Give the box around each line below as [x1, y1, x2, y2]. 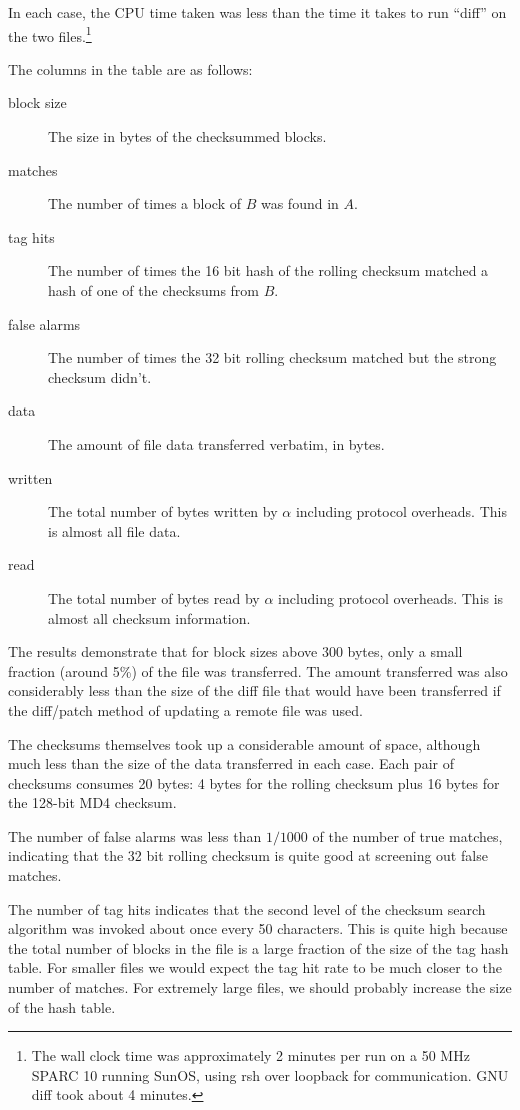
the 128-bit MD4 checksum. [8, 792, 177, 813]
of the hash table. [8, 996, 116, 1017]
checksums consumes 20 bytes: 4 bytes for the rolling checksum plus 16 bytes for [8, 772, 500, 793]
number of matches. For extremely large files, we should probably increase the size [8, 977, 512, 998]
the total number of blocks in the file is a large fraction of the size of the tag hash [8, 937, 509, 958]
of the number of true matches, [312, 825, 503, 846]
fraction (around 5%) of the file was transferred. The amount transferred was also [8, 660, 508, 681]
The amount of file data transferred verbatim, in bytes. [48, 433, 385, 454]
